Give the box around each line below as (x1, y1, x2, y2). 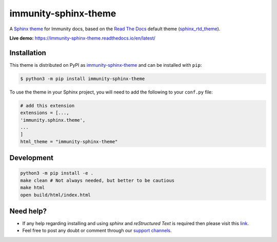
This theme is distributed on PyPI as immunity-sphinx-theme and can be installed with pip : (9, 62, 202, 68)
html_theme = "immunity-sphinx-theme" (20, 139, 118, 144)
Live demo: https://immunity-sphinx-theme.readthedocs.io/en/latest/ (9, 35, 156, 41)
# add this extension (20, 103, 75, 108)
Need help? (9, 207, 47, 215)
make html (20, 185, 45, 191)
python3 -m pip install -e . (20, 170, 94, 176)
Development (9, 154, 54, 162)
